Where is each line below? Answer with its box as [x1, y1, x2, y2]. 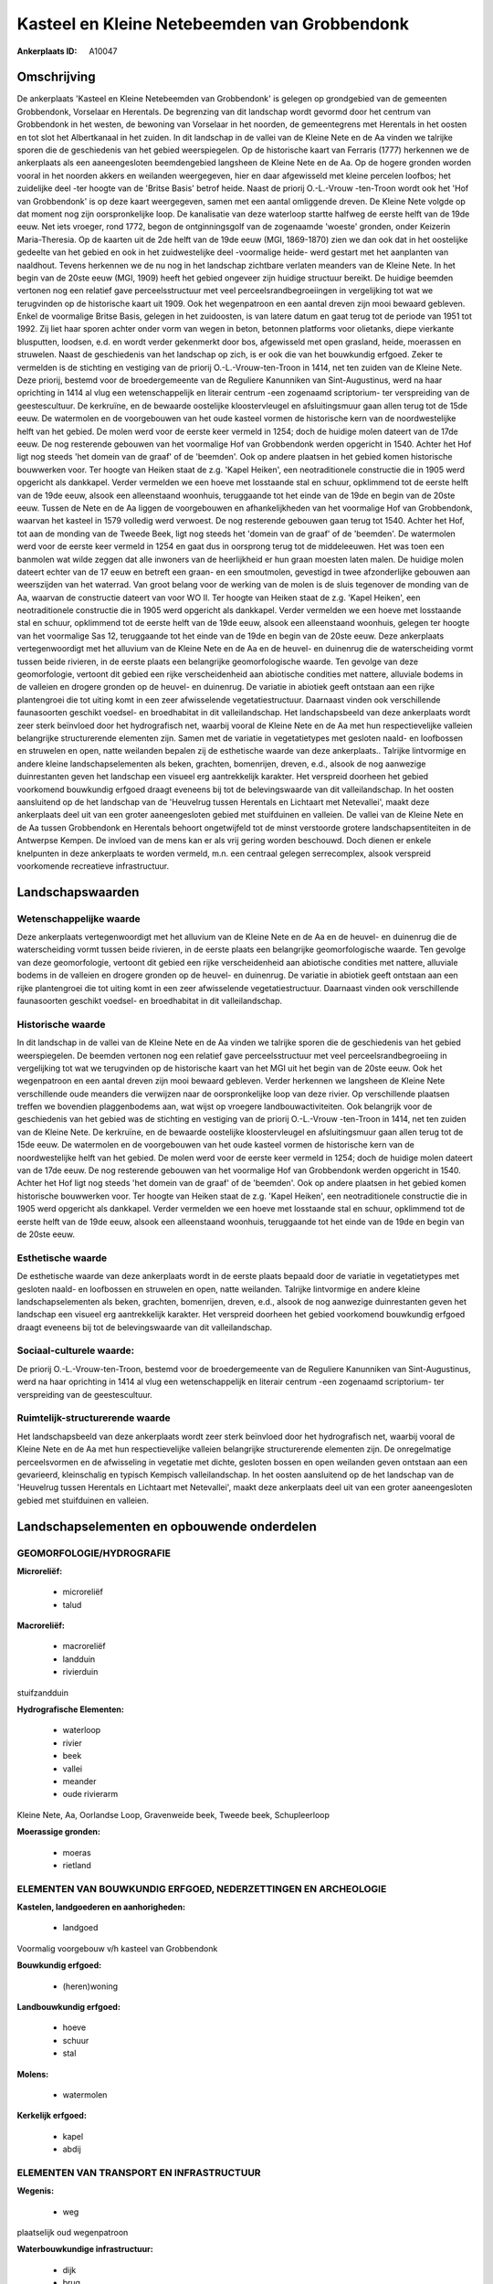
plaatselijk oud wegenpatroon [16, 2227, 129, 2238]
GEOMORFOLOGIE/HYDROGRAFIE [16, 1547, 171, 1560]
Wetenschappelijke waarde [16, 912, 141, 925]
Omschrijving [16, 69, 96, 85]
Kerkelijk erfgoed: [16, 2110, 87, 2121]
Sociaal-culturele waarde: [16, 1344, 135, 1357]
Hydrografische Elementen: [16, 1704, 125, 1715]
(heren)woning [62, 1981, 119, 1992]
